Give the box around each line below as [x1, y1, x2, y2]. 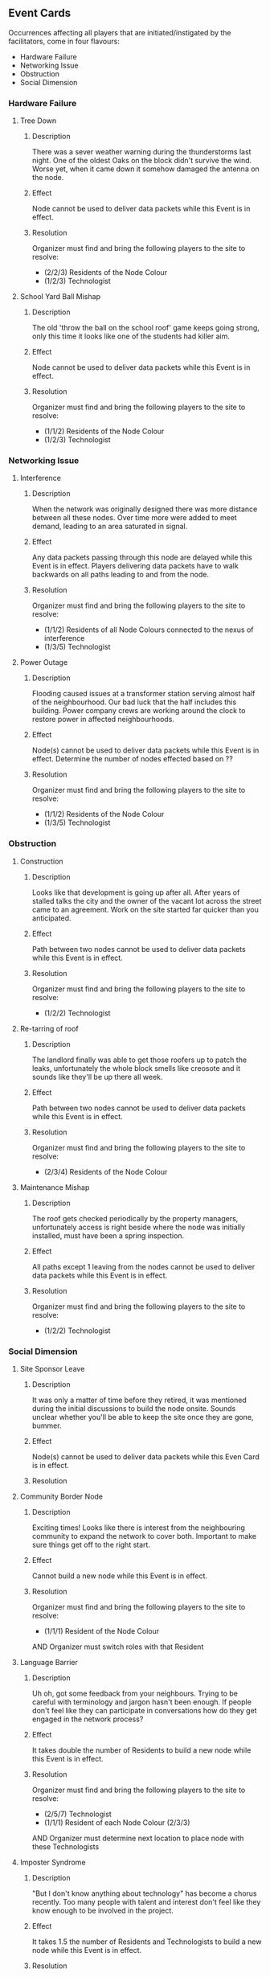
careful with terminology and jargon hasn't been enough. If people [31, 1697, 252, 1707]
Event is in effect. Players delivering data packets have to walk [31, 561, 239, 571]
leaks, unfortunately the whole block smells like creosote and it [31, 1063, 241, 1073]
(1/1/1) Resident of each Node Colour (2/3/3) [43, 1818, 190, 1827]
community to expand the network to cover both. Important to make [31, 1532, 257, 1540]
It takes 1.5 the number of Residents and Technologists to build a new [31, 1937, 262, 1946]
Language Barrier [19, 1658, 78, 1667]
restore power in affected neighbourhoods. [31, 715, 175, 724]
